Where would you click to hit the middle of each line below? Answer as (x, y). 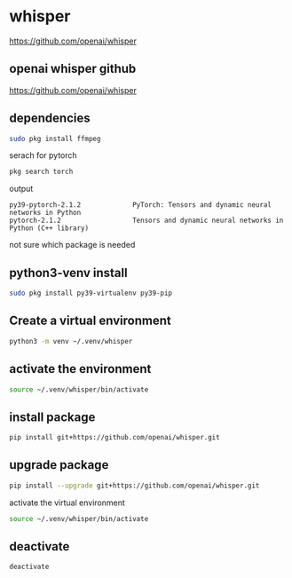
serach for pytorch (43, 155)
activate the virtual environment (67, 503)
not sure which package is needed (72, 245)
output (21, 189)
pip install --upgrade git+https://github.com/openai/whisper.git (134, 486)
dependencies (50, 119)
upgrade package (59, 465)
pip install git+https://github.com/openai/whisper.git (114, 438)
